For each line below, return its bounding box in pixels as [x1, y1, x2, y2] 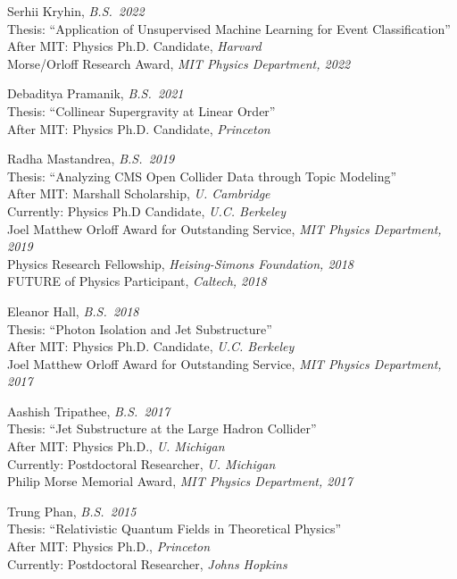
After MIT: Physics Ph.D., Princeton [7, 537, 211, 556]
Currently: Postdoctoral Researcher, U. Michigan [7, 454, 276, 473]
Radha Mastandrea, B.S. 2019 [7, 149, 175, 168]
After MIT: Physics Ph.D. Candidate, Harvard [7, 37, 262, 55]
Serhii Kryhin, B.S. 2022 [7, 2, 145, 20]
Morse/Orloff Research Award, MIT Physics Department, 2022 [7, 54, 351, 72]
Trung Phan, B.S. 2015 [7, 501, 137, 520]
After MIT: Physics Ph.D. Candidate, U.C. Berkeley [7, 337, 295, 356]
